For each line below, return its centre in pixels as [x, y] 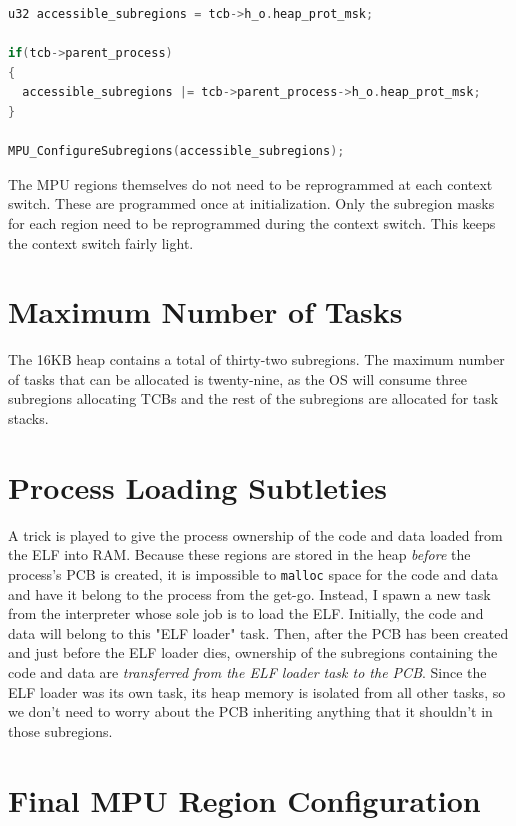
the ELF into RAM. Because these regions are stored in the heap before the [239, 554]
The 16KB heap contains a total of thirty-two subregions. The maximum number [256, 359]
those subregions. [60, 730]
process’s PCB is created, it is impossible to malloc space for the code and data [253, 573]
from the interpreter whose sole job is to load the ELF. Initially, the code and [246, 613]
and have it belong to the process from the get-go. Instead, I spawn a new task [249, 593]
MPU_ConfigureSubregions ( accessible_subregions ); [176, 151]
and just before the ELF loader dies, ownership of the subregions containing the [253, 652]
